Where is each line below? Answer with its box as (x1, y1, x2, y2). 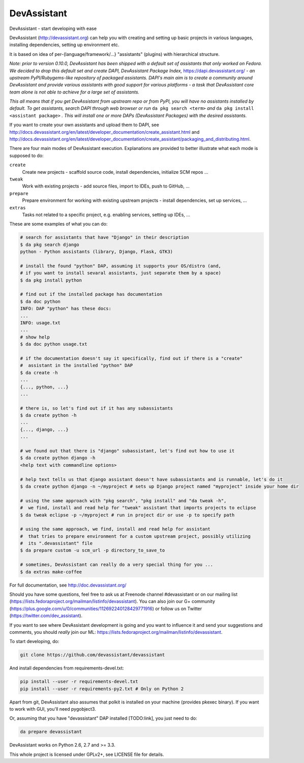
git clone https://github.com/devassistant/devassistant (20, 652, 165, 658)
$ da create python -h (20, 412, 77, 418)
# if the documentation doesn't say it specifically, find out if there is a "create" (20, 355, 243, 361)
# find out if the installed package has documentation (20, 291, 163, 297)
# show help (20, 334, 50, 340)
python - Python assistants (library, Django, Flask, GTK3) (20, 249, 173, 255)
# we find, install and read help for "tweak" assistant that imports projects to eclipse (20, 505, 256, 511)
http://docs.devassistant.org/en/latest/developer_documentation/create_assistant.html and (9, 129, 200, 135)
